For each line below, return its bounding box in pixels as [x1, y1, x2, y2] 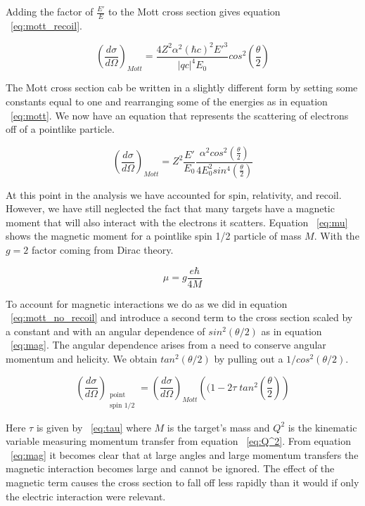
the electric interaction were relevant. [6, 488, 166, 503]
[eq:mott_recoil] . [11, 18, 82, 32]
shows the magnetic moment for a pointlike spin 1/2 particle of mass [6, 228, 302, 243]
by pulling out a [214, 351, 283, 365]
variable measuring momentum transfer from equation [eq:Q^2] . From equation [6, 434, 352, 448]
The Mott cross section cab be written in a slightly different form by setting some [6, 80, 358, 95]
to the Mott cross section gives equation [108, 4, 281, 18]
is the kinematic [288, 420, 357, 434]
